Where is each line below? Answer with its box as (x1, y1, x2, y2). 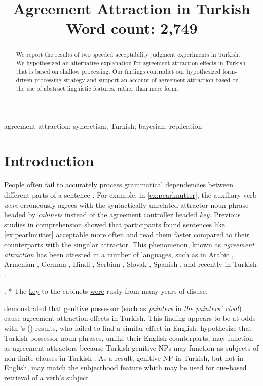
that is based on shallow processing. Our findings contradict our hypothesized (16, 67, 221, 75)
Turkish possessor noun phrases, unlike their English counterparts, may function (4, 332, 253, 343)
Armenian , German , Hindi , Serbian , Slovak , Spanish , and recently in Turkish (4, 259, 257, 269)
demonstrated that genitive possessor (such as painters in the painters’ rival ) (4, 302, 242, 313)
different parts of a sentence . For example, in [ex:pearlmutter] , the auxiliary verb (4, 189, 257, 200)
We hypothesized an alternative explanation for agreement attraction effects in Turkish (16, 59, 246, 67)
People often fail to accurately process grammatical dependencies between (4, 179, 234, 190)
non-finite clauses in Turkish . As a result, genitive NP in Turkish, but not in (4, 352, 244, 363)
